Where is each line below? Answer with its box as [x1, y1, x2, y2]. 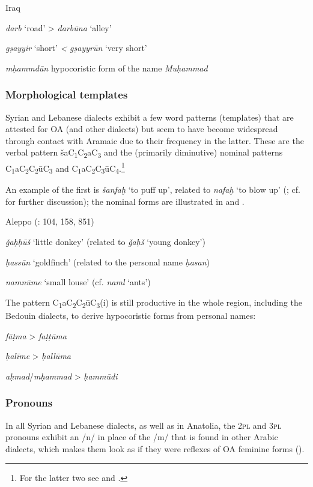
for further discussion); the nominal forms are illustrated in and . [5, 195, 245, 207]
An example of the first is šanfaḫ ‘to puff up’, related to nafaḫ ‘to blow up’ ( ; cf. [5, 183, 300, 196]
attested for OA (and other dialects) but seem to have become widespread [5, 123, 278, 135]
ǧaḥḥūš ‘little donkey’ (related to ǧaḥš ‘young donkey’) [5, 235, 205, 248]
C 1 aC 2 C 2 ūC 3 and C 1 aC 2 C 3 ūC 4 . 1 [5, 160, 125, 175]
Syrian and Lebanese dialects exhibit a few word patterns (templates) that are [5, 110, 294, 123]
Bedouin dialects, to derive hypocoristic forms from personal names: [5, 309, 256, 321]
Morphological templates [5, 87, 128, 102]
